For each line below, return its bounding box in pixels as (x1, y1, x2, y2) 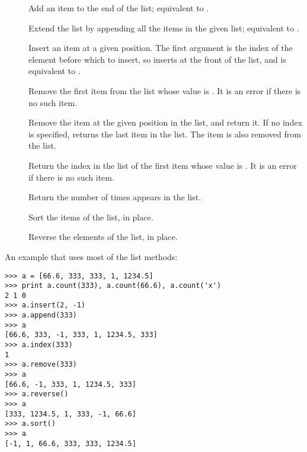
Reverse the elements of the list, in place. (28, 230, 178, 243)
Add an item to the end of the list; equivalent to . (28, 2, 209, 14)
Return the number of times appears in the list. (28, 191, 202, 203)
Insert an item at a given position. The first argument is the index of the (28, 41, 293, 54)
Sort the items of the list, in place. (28, 210, 153, 223)
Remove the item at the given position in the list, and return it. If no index (28, 116, 303, 129)
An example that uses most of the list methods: (5, 250, 178, 262)
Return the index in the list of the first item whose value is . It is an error (28, 159, 297, 171)
